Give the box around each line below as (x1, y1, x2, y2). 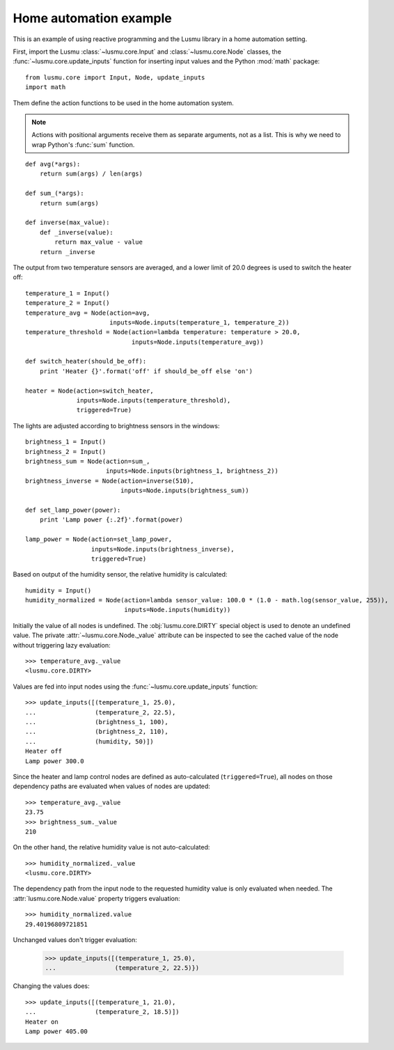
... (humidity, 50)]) (25, 737, 155, 745)
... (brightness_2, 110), (25, 728, 168, 736)
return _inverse (39, 248, 95, 256)
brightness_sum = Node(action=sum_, (25, 457, 150, 465)
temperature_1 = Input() (25, 289, 110, 297)
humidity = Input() (25, 586, 92, 595)
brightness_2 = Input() (25, 448, 107, 455)
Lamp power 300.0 (25, 757, 84, 765)
